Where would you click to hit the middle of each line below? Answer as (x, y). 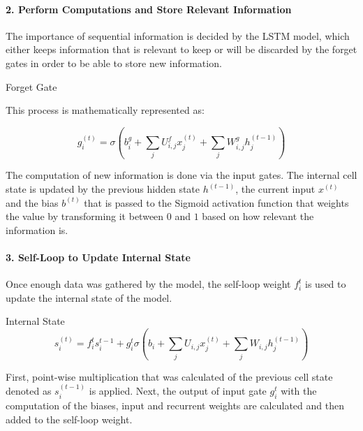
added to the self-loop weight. (69, 419)
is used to (326, 284)
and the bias (32, 202)
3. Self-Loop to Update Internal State (98, 257)
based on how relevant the (258, 216)
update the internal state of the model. (89, 297)
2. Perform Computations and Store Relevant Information (149, 9)
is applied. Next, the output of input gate (178, 391)
